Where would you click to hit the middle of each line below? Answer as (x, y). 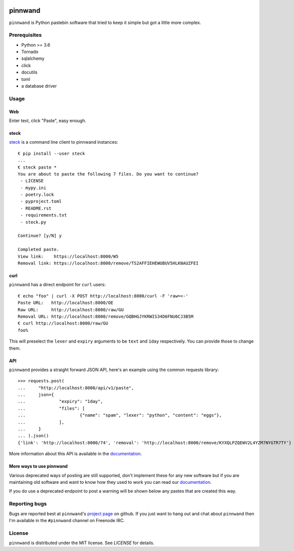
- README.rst (36, 208)
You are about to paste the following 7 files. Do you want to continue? (108, 174)
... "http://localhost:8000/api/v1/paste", (76, 388)
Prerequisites (25, 35)
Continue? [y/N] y (40, 236)
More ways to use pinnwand (38, 466)
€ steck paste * (37, 167)
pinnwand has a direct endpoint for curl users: (58, 285)
